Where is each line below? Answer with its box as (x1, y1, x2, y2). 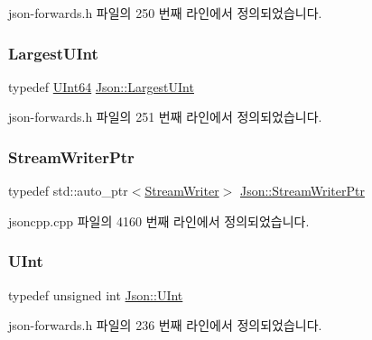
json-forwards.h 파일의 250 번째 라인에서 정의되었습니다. (8, 4, 322, 22)
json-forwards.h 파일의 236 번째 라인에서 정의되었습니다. (8, 316, 322, 335)
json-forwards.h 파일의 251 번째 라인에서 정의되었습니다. (8, 107, 322, 126)
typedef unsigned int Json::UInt (8, 285, 183, 304)
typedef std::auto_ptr (8, 181, 128, 200)
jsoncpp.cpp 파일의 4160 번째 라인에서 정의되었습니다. (8, 211, 310, 230)
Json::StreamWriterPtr (239, 181, 365, 200)
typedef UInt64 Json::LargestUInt (8, 77, 194, 96)
